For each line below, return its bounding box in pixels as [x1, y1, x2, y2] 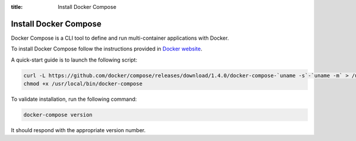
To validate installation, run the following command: [11, 95, 137, 103]
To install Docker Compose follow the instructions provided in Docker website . [11, 45, 203, 53]
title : [11, 4, 23, 10]
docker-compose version [23, 111, 93, 118]
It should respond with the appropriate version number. [11, 127, 146, 134]
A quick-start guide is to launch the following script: [11, 56, 138, 63]
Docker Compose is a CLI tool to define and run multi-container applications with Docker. [11, 34, 229, 41]
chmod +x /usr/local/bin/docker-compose [23, 81, 142, 87]
